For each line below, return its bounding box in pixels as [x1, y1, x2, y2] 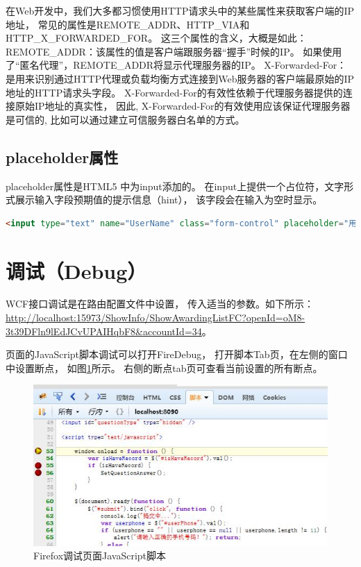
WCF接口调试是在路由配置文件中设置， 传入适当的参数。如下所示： [6, 296, 314, 311]
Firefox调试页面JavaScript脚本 [33, 548, 167, 563]
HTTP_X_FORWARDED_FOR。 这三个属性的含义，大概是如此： [6, 31, 307, 45]
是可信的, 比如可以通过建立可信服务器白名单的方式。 [6, 112, 245, 126]
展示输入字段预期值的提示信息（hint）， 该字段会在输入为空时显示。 [15, 192, 323, 207]
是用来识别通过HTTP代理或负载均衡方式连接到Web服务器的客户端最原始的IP [6, 71, 355, 85]
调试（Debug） [6, 256, 147, 285]
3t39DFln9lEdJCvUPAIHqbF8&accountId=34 [6, 323, 202, 338]
